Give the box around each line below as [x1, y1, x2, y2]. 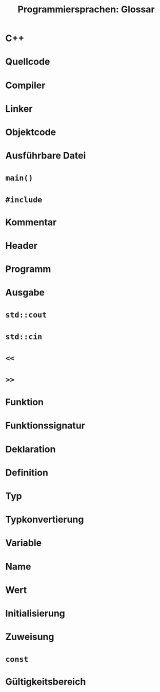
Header [5, 240, 37, 251]
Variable [5, 537, 42, 549]
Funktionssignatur [5, 420, 86, 431]
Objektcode [5, 126, 56, 138]
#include [5, 195, 43, 205]
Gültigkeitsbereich [5, 676, 86, 688]
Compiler [5, 80, 46, 91]
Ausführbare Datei [5, 150, 86, 162]
